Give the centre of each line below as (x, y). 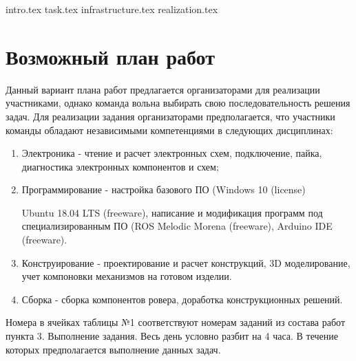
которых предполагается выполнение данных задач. (113, 349)
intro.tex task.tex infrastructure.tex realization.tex (112, 9)
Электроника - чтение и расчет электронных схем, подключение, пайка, (172, 153)
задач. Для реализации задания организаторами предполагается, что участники (170, 116)
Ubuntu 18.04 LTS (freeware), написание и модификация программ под (172, 212)
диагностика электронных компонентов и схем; (120, 166)
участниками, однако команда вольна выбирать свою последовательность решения (178, 103)
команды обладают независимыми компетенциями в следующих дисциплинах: (169, 130)
